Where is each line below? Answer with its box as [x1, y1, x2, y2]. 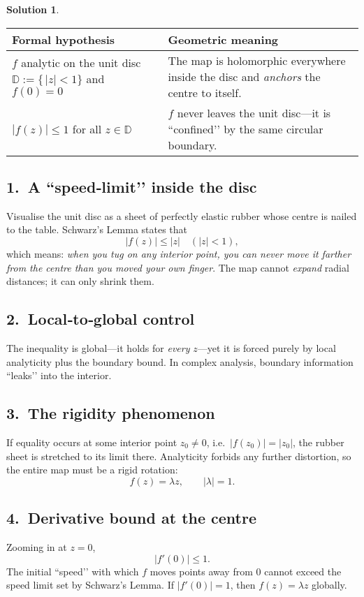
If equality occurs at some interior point [6, 434, 177, 449]
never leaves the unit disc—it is [177, 104, 331, 121]
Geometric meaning [168, 31, 279, 47]
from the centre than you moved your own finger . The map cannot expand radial [6, 260, 349, 274]
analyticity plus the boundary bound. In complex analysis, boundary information [6, 354, 354, 369]
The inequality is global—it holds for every [6, 340, 190, 355]
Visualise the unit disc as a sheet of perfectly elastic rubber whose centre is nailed [6, 208, 357, 223]
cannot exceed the [264, 563, 342, 578]
